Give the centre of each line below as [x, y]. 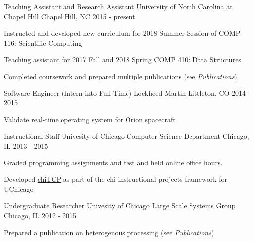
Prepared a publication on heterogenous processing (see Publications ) [109, 232]
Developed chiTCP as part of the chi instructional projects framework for [116, 179]
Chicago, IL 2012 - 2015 [40, 215]
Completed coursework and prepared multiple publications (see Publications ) [121, 76]
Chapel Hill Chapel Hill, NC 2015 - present [70, 16]
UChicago [19, 189]
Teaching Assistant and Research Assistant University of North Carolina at [118, 6]
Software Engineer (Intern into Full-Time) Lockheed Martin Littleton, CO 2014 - [127, 93]
